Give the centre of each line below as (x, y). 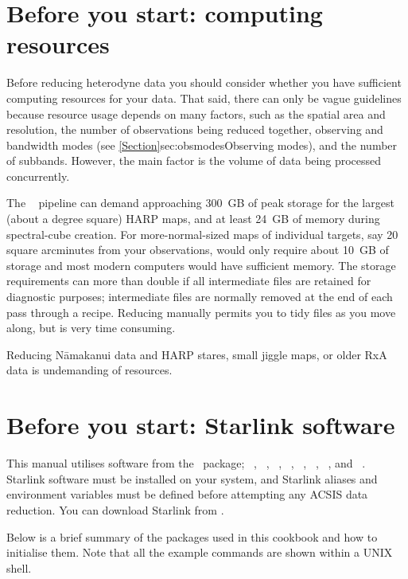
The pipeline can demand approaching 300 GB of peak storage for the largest (200, 203)
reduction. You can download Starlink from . (115, 509)
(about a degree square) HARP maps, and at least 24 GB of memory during (193, 219)
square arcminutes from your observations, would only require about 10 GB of (198, 250)
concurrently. (38, 176)
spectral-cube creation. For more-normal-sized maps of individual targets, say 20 (202, 234)
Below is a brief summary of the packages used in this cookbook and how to (192, 536)
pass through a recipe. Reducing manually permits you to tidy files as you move (201, 312)
